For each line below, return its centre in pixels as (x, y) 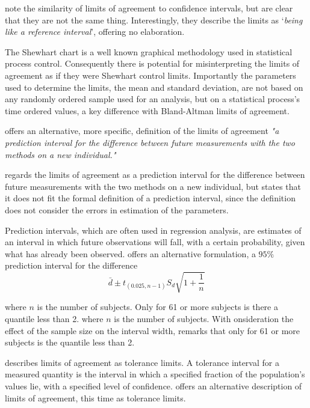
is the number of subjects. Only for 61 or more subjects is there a (157, 307)
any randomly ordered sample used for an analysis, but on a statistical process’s (153, 99)
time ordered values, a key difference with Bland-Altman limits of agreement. (147, 110)
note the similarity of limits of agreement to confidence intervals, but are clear (149, 8)
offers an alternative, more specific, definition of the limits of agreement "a (142, 131)
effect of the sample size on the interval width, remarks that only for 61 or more (153, 330)
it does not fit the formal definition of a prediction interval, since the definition (150, 198)
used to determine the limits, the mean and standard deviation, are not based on (154, 87)
